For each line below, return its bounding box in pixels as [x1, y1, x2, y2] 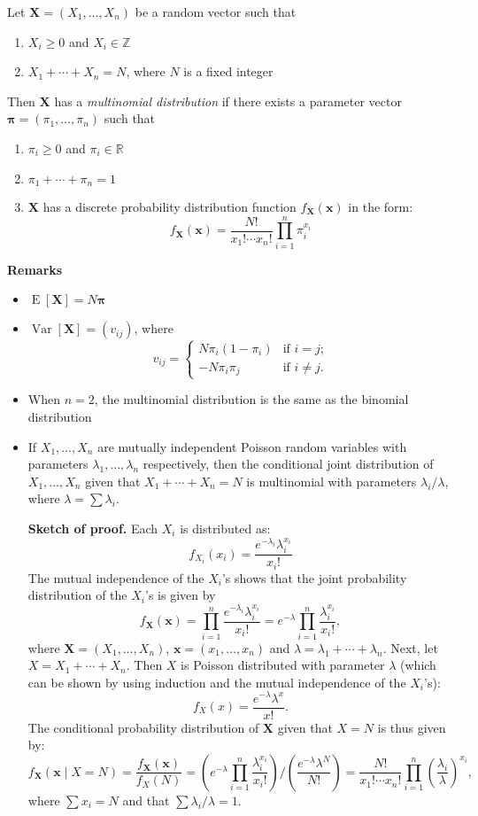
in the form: [348, 198, 413, 216]
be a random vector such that [135, 3, 297, 20]
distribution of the [27, 586, 127, 604]
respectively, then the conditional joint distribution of [143, 455, 434, 473]
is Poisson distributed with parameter [181, 656, 385, 674]
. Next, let [382, 638, 438, 657]
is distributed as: [180, 518, 271, 537]
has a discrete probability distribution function [42, 198, 297, 216]
